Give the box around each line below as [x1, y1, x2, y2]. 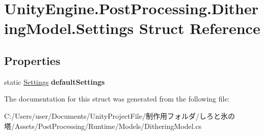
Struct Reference [139, 18, 260, 39]
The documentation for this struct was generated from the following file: [4, 93, 230, 104]
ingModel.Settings [4, 18, 134, 39]
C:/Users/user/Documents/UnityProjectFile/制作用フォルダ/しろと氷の [4, 110, 235, 121]
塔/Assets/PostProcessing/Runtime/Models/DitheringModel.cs [4, 120, 202, 131]
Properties [4, 52, 61, 68]
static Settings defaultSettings [4, 76, 105, 87]
